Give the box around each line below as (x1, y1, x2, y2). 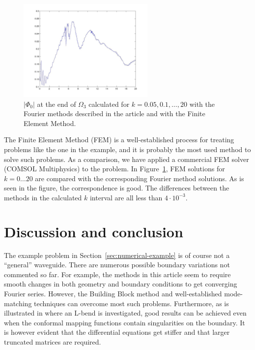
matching (4, 298, 32, 308)
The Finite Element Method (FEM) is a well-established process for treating (4, 134, 234, 145)
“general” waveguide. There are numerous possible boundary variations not (4, 259, 230, 270)
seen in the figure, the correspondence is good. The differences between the (4, 183, 229, 193)
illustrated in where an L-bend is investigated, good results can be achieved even (4, 308, 247, 318)
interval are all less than (89, 192, 163, 202)
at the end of (37, 98, 76, 109)
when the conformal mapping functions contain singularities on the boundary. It (4, 317, 245, 327)
